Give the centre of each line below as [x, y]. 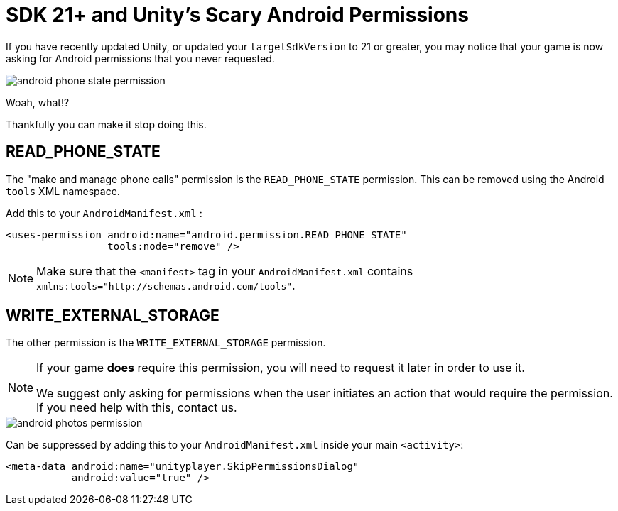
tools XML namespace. [63, 191]
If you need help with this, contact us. [137, 408]
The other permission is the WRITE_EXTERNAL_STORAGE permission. [166, 343]
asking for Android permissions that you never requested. [140, 58]
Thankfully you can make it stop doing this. [106, 124]
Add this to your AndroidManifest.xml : [104, 213]
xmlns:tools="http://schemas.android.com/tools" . [166, 285]
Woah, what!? [38, 102]
